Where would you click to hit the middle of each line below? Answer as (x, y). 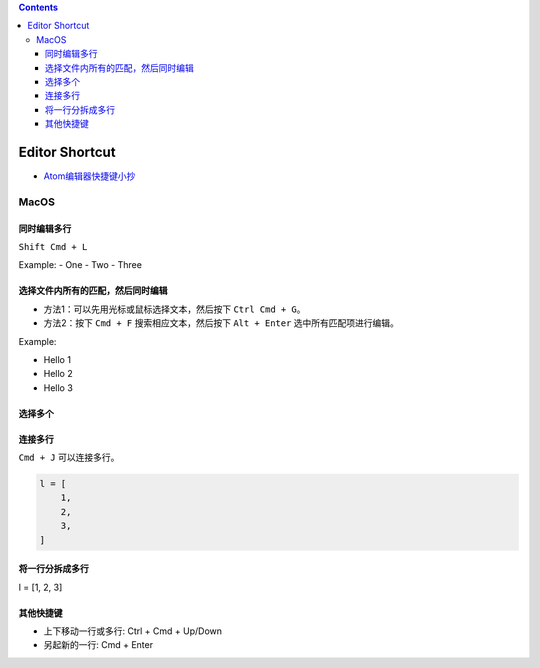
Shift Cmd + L (53, 246)
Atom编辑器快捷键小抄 (89, 176)
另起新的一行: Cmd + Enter (98, 645)
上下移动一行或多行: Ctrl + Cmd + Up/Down (133, 631)
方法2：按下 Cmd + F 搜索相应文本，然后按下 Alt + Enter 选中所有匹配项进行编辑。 (221, 323)
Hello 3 (58, 387)
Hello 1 (57, 359)
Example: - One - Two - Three (80, 265)
